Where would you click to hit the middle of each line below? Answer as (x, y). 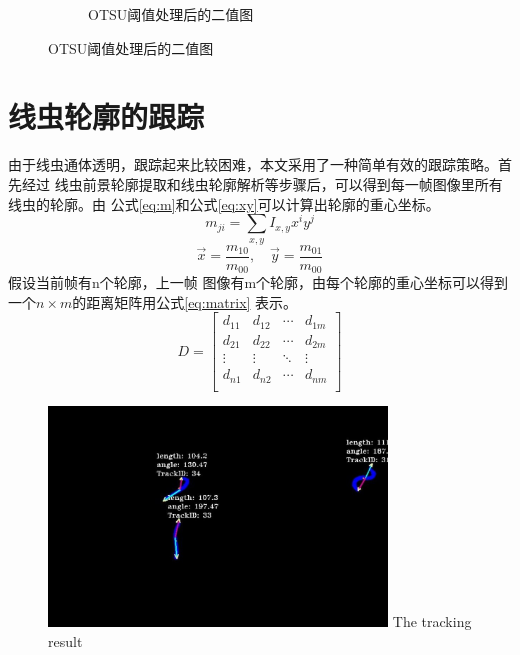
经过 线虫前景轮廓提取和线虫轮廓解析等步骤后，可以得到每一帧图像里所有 (262, 183)
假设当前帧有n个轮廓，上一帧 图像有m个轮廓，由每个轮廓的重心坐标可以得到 (258, 282)
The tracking (432, 621)
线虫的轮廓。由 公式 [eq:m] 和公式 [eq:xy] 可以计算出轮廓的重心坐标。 (224, 203)
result (65, 640)
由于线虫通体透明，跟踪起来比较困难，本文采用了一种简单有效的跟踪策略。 (253, 164)
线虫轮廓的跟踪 (106, 116)
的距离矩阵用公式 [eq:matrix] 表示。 (185, 301)
